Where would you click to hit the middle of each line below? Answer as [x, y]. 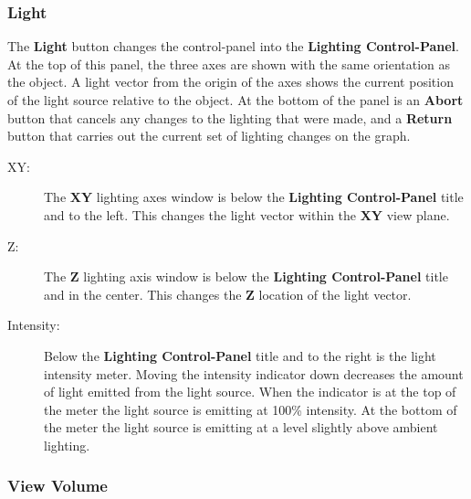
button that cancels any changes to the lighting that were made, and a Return [230, 117]
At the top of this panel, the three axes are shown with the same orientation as [229, 64]
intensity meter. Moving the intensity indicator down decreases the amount [254, 373]
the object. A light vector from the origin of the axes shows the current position [230, 82]
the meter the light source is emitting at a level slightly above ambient [241, 427]
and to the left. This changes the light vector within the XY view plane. [247, 214]
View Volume [58, 486]
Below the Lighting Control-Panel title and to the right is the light [240, 355]
